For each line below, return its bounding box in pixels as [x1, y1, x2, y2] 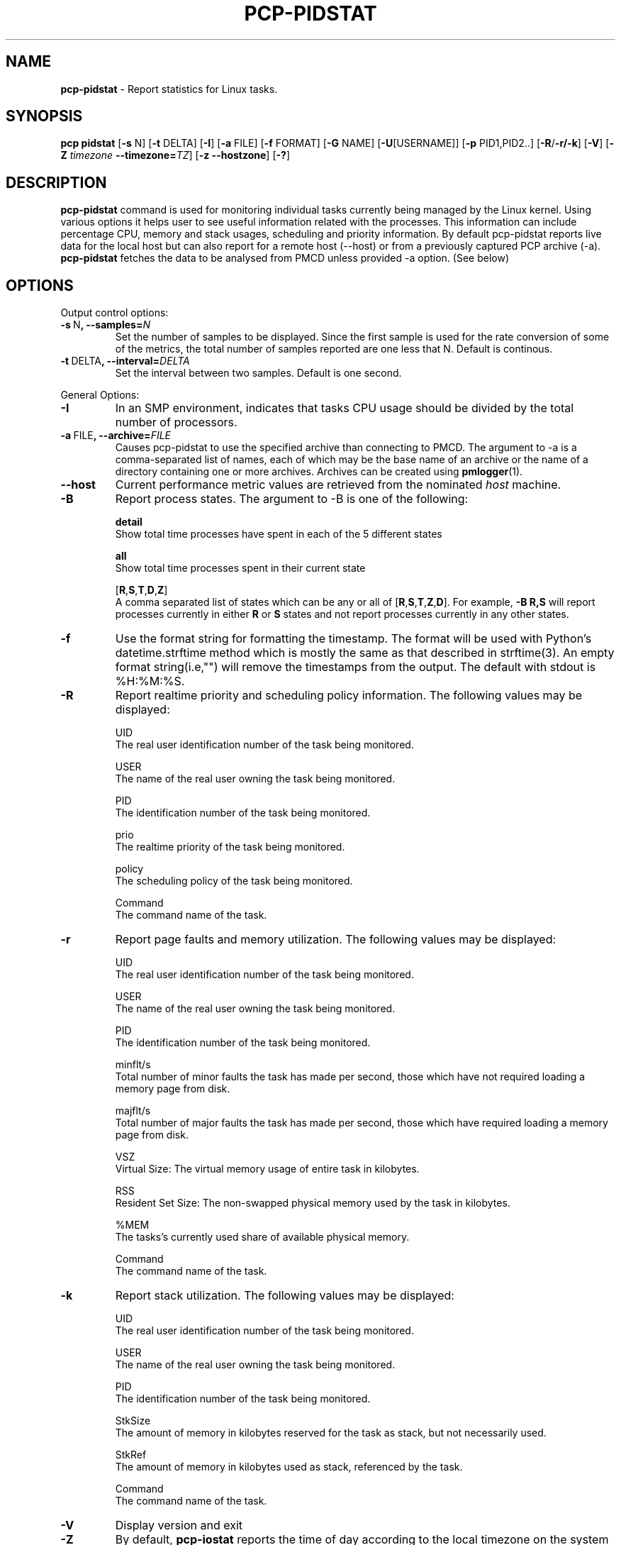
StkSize [115, 1414, 151, 1427]
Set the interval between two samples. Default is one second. [115, 367, 402, 380]
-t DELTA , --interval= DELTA [60, 355, 190, 367]
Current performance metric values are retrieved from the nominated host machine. [115, 477, 561, 492]
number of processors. [115, 415, 237, 430]
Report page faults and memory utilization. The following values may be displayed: [115, 932, 556, 947]
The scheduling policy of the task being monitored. [115, 875, 353, 887]
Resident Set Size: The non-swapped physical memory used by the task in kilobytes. [115, 1197, 510, 1209]
